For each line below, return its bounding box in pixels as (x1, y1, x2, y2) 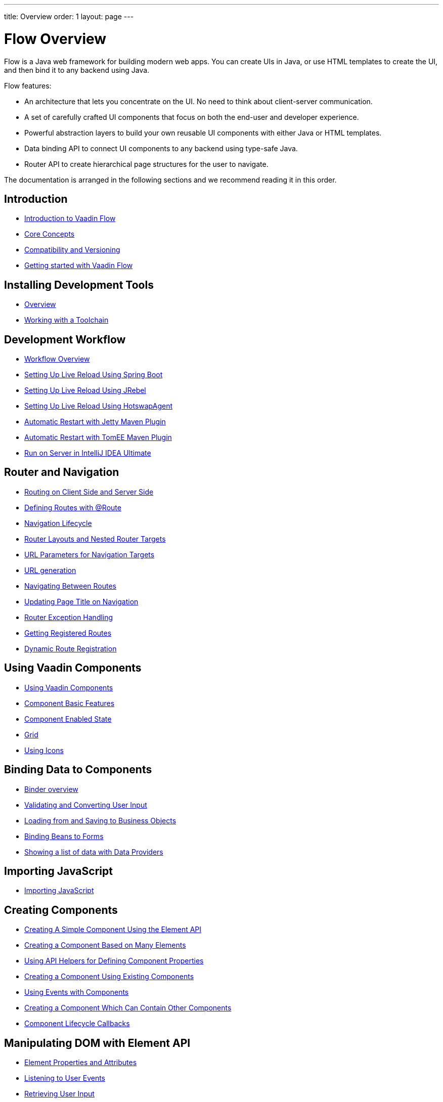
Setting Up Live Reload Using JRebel (24, 386, 146, 395)
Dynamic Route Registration (24, 644, 117, 653)
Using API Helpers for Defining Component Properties (24, 956, 204, 965)
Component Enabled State (24, 714, 112, 723)
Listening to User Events (24, 1074, 105, 1083)
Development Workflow (4, 333, 126, 346)
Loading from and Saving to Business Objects (24, 816, 176, 825)
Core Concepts (24, 230, 75, 239)
